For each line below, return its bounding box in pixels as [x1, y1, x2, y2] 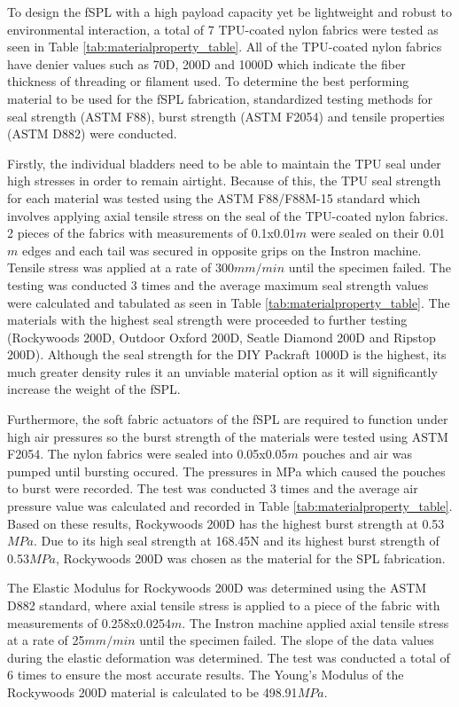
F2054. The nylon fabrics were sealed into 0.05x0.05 [7, 444, 288, 463]
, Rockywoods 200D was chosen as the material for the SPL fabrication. [55, 548, 446, 567]
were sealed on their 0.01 [310, 224, 446, 242]
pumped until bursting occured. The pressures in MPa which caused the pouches [7, 461, 446, 480]
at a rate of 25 [7, 631, 85, 649]
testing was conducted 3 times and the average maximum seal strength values [7, 275, 429, 294]
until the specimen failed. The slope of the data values [139, 631, 434, 649]
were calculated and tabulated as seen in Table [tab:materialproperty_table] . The [7, 293, 450, 311]
